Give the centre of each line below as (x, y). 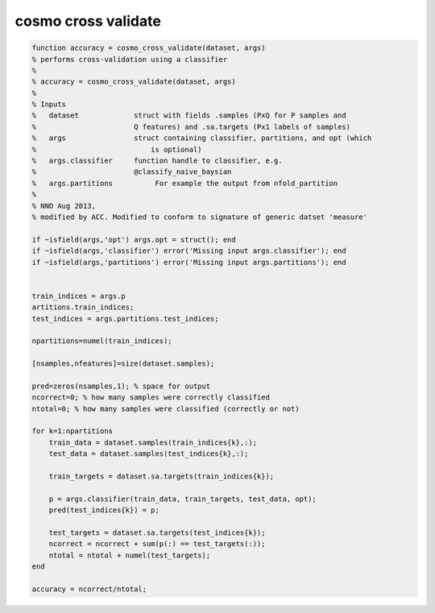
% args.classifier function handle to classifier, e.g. (157, 161)
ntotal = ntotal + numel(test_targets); (130, 555)
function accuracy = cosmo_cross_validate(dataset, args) (149, 48)
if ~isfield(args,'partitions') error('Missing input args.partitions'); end (189, 262)
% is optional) (117, 149)
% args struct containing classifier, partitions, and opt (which (202, 138)
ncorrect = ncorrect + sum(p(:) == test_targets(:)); (157, 544)
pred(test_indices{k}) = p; (104, 510)
